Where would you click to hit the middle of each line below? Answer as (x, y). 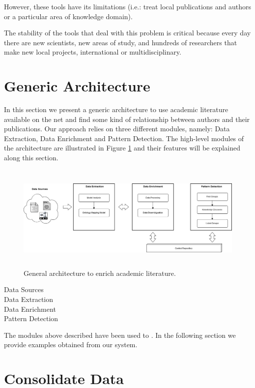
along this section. (31, 158)
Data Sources (24, 289)
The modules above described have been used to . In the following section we (120, 335)
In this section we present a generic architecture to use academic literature (116, 109)
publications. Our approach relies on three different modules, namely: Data (117, 129)
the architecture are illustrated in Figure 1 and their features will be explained (122, 148)
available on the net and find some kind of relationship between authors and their (127, 119)
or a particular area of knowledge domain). (68, 16)
